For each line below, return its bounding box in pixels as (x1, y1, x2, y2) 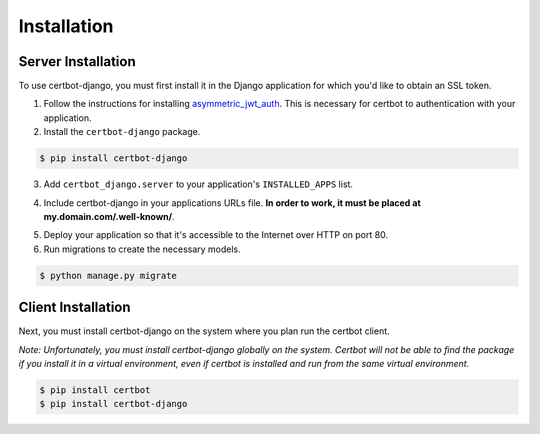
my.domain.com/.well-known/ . (43, 210, 175, 222)
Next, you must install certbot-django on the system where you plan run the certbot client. (18, 325, 390, 337)
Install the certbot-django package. (43, 126, 201, 138)
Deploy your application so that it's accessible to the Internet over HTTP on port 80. (43, 229, 389, 241)
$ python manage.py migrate (39, 270, 177, 281)
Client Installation (18, 299, 131, 316)
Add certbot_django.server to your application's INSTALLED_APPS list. (43, 178, 354, 190)
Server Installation (18, 53, 137, 70)
